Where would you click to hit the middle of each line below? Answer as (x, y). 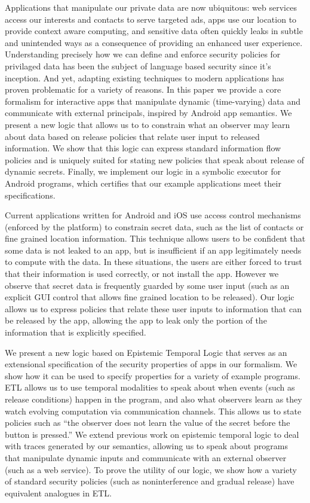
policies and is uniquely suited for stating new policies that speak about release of (155, 159)
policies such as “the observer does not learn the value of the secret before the (148, 423)
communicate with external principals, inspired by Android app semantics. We (148, 113)
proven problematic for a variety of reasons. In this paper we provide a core (143, 89)
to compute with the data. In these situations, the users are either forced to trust (154, 262)
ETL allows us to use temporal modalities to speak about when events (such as (150, 387)
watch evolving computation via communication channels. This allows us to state (153, 411)
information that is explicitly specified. (76, 332)
